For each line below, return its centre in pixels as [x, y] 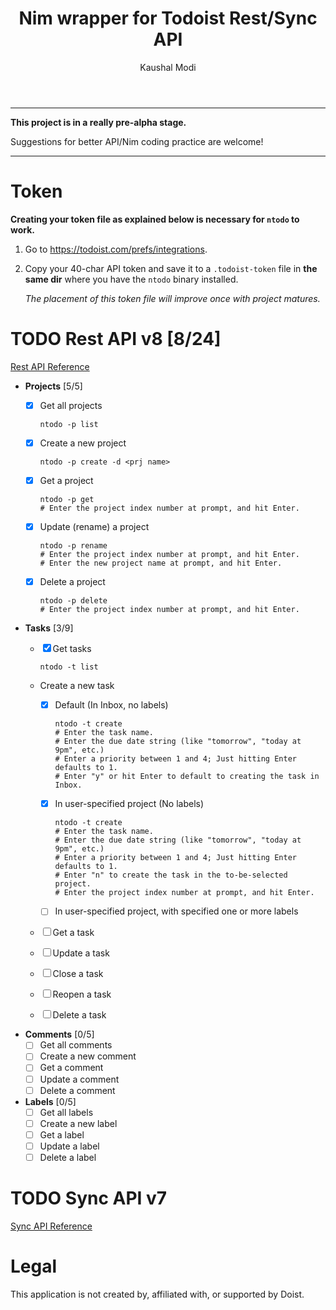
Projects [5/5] [53, 386]
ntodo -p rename [73, 546]
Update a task [81, 953]
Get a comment [71, 1068]
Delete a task [79, 1015]
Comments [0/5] [59, 1034]
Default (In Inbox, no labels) [111, 705]
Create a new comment [88, 1056]
